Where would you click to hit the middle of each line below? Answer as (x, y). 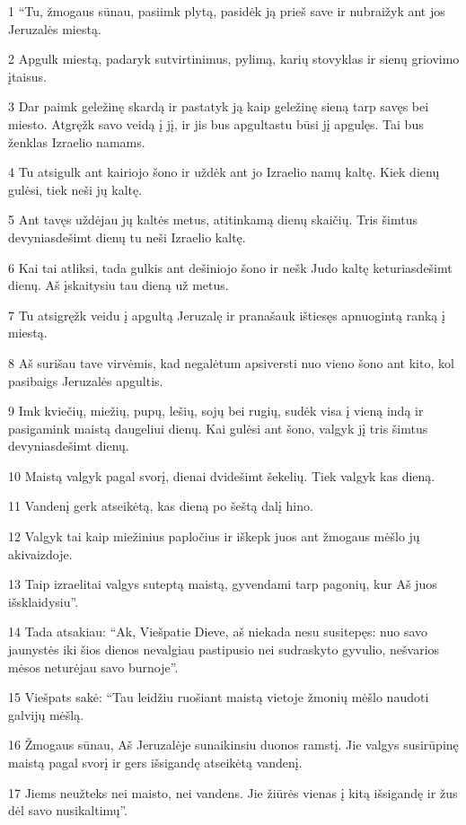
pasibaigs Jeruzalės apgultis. (86, 380)
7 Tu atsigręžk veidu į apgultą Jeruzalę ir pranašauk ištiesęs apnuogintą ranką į (227, 315)
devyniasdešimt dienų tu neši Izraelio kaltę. (127, 237)
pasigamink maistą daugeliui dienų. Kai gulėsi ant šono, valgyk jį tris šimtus (218, 428)
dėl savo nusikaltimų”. (68, 810)
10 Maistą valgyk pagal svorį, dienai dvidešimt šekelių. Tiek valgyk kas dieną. (222, 475)
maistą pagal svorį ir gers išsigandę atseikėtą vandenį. (155, 762)
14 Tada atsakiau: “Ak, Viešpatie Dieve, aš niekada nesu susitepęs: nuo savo (218, 632)
